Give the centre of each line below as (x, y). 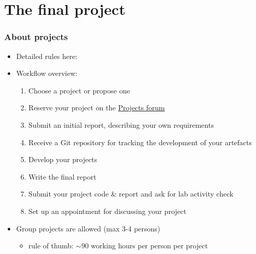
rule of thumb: (51, 246)
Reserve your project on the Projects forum (97, 108)
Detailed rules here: (47, 56)
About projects (36, 37)
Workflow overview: (47, 73)
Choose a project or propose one (79, 90)
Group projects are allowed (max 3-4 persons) (88, 228)
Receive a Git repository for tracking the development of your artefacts (140, 142)
